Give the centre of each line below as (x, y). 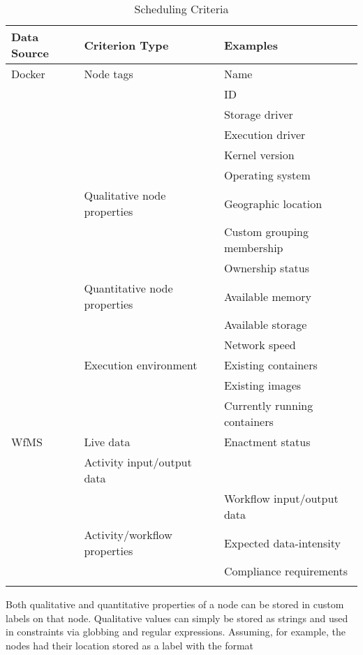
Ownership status (267, 268)
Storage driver (258, 114)
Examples (251, 45)
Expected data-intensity (282, 543)
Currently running (268, 405)
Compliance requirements (286, 571)
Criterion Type (126, 45)
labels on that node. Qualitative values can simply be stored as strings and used (177, 618)
